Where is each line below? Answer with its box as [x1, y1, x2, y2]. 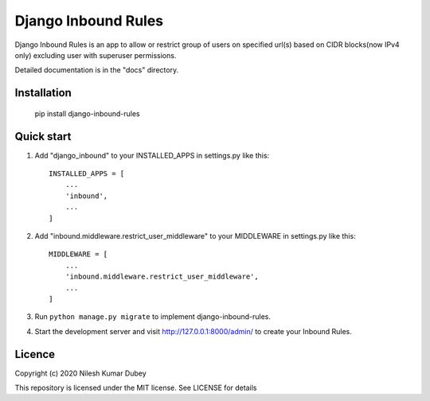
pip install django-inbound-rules [34, 108, 140, 119]
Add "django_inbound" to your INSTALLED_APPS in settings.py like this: [34, 150, 270, 160]
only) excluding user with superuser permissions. [14, 50, 177, 60]
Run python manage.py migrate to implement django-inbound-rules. [34, 312, 271, 321]
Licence [14, 347, 56, 361]
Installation [14, 86, 72, 99]
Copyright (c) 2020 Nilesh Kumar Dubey [14, 368, 147, 378]
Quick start [14, 130, 72, 143]
